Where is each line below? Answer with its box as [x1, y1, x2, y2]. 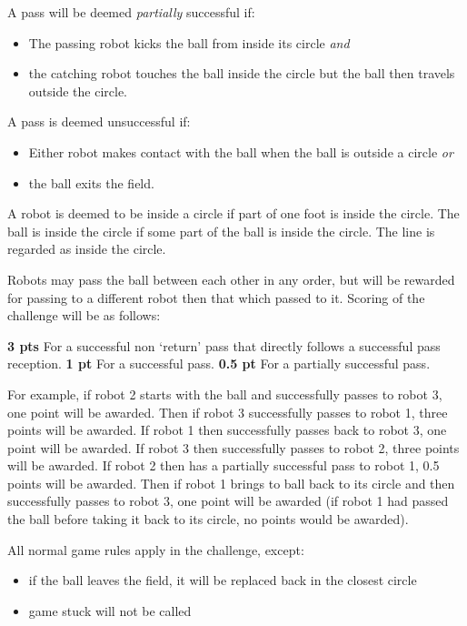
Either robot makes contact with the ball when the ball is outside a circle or [28, 142, 453, 161]
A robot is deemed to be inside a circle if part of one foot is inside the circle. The [7, 204, 460, 223]
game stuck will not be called [28, 601, 192, 620]
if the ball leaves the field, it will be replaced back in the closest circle [28, 570, 417, 590]
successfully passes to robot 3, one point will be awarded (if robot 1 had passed [7, 491, 449, 510]
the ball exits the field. [28, 173, 154, 192]
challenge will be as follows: [7, 306, 161, 325]
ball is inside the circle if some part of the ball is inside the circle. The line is [7, 221, 435, 240]
